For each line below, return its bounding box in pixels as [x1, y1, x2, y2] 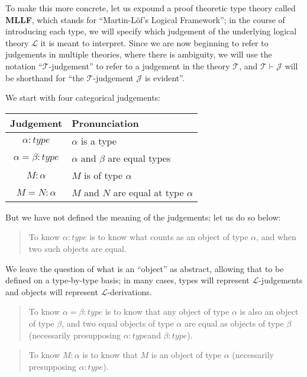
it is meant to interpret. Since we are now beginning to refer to [40, 36, 269, 49]
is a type [80, 133, 117, 148]
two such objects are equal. [28, 242, 127, 254]
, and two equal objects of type [62, 317, 174, 329]
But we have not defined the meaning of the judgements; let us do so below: [5, 210, 281, 223]
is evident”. [144, 71, 185, 84]
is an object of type [151, 349, 222, 361]
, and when [256, 231, 296, 243]
